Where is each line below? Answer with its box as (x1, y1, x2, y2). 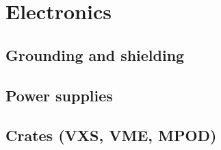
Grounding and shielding (5, 44, 185, 65)
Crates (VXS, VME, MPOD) (5, 125, 217, 146)
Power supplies (5, 84, 113, 105)
